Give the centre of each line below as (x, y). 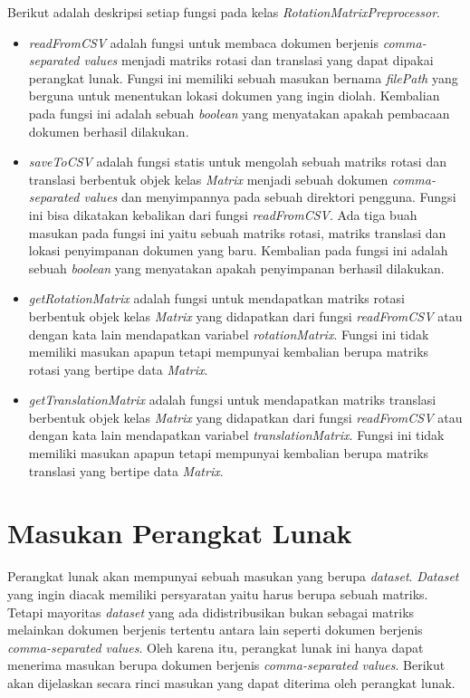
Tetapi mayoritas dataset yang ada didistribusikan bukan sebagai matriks (211, 612)
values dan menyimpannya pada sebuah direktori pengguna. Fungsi (270, 197)
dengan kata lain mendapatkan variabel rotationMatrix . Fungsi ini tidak (229, 334)
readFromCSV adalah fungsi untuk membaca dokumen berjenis (204, 42)
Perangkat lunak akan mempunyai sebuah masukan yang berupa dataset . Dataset (233, 576)
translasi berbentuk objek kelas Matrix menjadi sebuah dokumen (208, 179)
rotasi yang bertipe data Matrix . (118, 369)
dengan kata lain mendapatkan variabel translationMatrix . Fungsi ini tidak (236, 435)
